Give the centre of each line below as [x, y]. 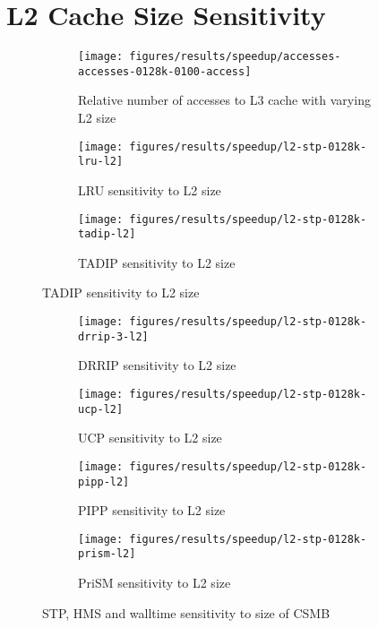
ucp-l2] [101, 409]
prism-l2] [107, 554]
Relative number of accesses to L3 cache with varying [224, 100]
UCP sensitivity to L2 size [150, 438]
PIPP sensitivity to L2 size [152, 510]
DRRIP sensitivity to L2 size [157, 365]
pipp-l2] [104, 482]
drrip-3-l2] [113, 336]
